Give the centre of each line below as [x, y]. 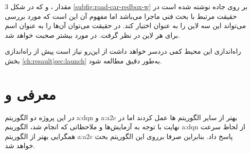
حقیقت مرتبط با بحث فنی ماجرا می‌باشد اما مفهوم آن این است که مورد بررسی [121, 16]
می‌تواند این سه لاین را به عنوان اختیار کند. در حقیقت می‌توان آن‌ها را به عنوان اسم [125, 25]
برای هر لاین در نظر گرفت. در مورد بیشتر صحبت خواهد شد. [92, 35]
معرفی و [30, 94]
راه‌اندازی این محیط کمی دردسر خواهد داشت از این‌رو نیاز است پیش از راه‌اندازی [123, 51]
